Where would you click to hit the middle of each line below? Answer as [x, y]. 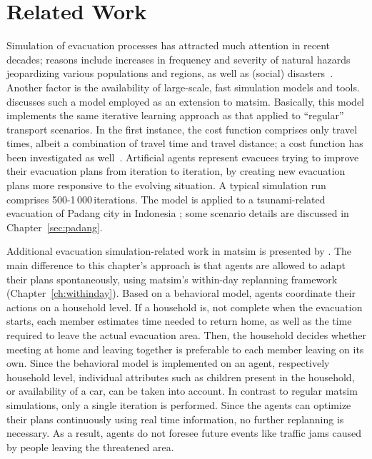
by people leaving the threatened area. [90, 447]
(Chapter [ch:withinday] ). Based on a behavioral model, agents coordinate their [181, 293]
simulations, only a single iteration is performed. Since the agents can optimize [179, 404]
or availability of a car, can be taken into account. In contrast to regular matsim [182, 391]
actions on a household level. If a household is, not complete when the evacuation [185, 307]
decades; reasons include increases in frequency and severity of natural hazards [179, 59]
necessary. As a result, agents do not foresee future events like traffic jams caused [184, 433]
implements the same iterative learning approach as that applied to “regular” [175, 115]
